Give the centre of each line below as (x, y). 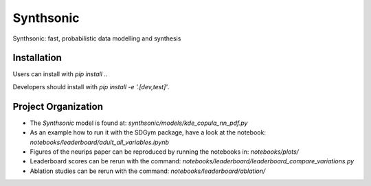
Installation (37, 58)
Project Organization (58, 106)
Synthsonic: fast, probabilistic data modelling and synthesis (97, 38)
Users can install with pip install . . (60, 74)
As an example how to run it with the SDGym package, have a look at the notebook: (148, 132)
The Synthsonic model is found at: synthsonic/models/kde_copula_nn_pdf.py (139, 123)
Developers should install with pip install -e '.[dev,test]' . (91, 86)
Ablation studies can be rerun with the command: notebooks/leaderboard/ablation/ (148, 171)
